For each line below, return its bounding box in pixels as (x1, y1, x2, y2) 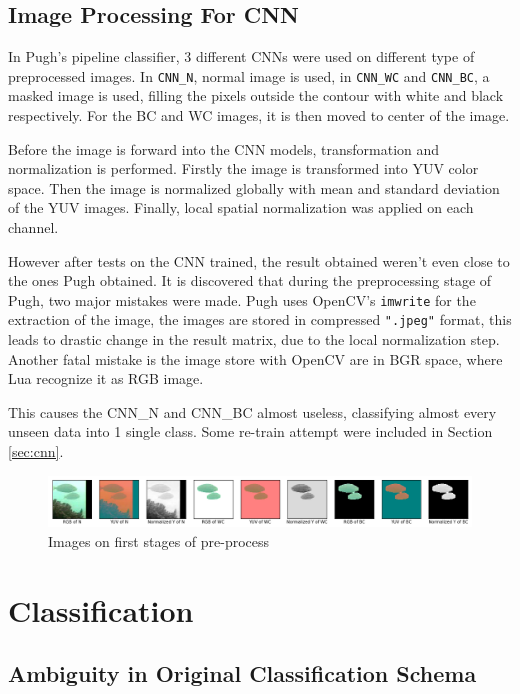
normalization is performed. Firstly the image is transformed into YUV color (8, 158, 479, 179)
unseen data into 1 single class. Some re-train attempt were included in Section (8, 421, 493, 442)
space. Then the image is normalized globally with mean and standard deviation (8, 177, 500, 198)
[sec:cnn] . (8, 441, 64, 462)
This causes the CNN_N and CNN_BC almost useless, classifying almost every (8, 401, 497, 422)
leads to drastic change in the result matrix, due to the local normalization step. (8, 329, 500, 350)
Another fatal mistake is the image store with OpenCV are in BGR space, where (8, 348, 503, 369)
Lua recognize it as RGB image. (8, 368, 204, 389)
